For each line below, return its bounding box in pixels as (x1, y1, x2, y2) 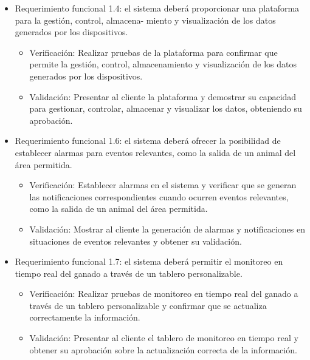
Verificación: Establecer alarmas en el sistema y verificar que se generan (29, 178, 297, 191)
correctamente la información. (29, 311, 140, 324)
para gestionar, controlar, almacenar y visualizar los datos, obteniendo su (29, 102, 302, 115)
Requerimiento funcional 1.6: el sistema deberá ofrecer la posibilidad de (15, 134, 281, 147)
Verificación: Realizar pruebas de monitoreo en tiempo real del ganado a (29, 287, 298, 300)
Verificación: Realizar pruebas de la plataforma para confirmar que (29, 46, 278, 58)
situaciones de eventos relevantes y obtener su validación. (29, 234, 242, 247)
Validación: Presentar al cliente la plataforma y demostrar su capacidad (29, 90, 297, 103)
